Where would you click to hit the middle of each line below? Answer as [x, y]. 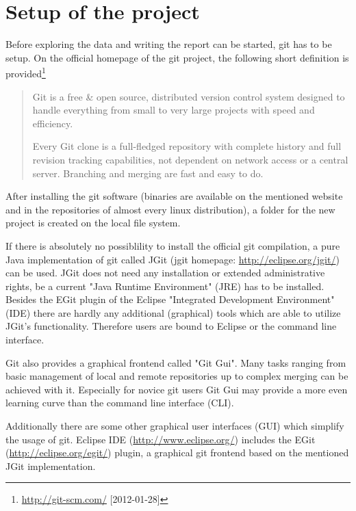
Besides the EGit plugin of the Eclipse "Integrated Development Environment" [170, 299]
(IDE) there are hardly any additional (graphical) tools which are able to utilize [173, 312]
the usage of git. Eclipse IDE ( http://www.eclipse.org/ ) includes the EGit [161, 439]
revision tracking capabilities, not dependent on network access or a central [190, 159]
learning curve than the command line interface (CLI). [120, 403]
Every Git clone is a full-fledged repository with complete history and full [187, 146]
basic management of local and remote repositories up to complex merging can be [177, 376]
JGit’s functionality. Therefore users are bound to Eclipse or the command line [171, 326]
